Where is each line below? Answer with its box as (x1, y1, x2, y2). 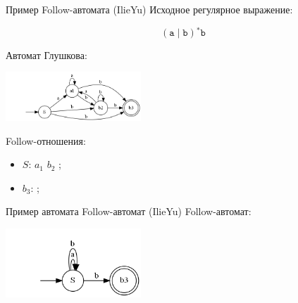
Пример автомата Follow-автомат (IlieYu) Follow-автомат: (6, 204, 252, 219)
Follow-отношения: (6, 133, 86, 148)
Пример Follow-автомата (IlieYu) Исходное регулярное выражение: (6, 2, 293, 16)
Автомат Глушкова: (6, 47, 87, 62)
